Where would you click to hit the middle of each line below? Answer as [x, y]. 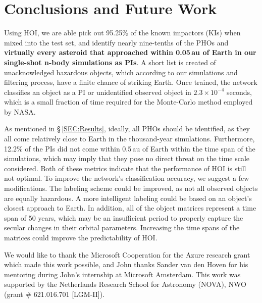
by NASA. [20, 111]
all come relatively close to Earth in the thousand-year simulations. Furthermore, [129, 139]
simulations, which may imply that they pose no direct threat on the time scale [127, 158]
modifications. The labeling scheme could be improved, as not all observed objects [131, 188]
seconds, [239, 92]
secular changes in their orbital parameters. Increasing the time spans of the [122, 228]
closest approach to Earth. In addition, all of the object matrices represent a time [130, 208]
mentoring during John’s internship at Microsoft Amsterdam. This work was [122, 274]
